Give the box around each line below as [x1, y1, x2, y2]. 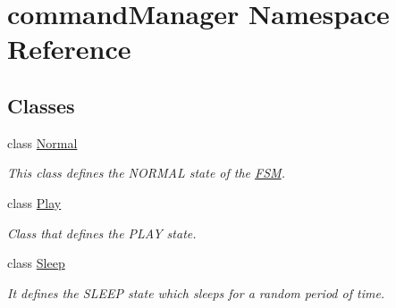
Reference [7, 30, 131, 67]
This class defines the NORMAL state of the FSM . [7, 163, 285, 182]
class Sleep [7, 254, 65, 272]
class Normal [7, 133, 78, 152]
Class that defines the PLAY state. [7, 223, 197, 242]
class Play [7, 193, 62, 212]
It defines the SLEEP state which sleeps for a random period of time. [7, 283, 385, 302]
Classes [7, 91, 75, 119]
